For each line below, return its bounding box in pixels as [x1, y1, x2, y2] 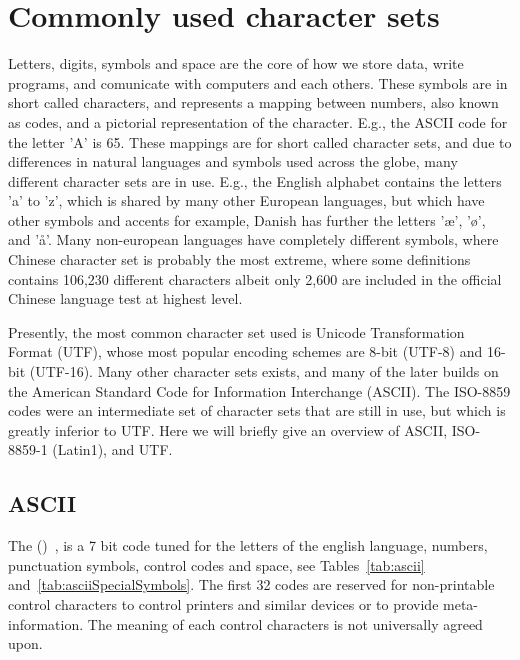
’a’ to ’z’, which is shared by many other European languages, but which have [8, 190, 485, 211]
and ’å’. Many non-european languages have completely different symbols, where [8, 229, 499, 250]
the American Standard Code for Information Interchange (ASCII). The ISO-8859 [8, 380, 511, 401]
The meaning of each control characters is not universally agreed [87, 613, 483, 634]
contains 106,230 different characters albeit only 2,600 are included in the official [8, 268, 502, 289]
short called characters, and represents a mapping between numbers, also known [8, 92, 499, 113]
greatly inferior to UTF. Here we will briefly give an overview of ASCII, [8, 419, 448, 440]
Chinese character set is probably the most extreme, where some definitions [8, 249, 471, 270]
